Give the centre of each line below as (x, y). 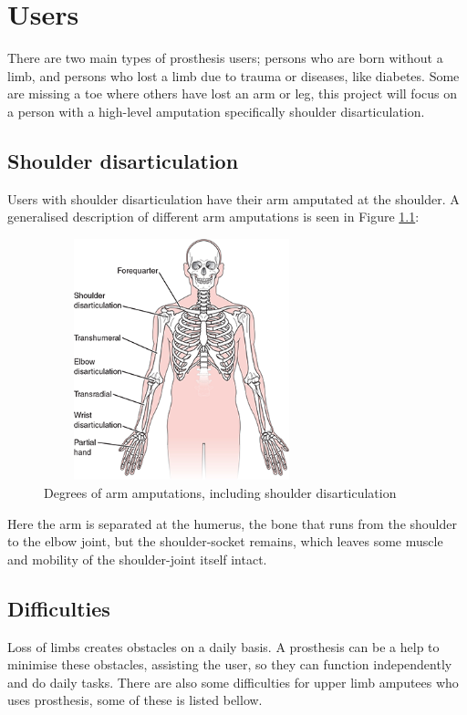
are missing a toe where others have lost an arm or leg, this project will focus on (232, 93)
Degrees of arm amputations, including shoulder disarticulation (220, 493)
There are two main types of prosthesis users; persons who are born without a (225, 58)
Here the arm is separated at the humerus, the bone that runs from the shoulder (232, 523)
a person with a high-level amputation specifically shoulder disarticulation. (216, 111)
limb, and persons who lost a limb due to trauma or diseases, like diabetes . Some (233, 75)
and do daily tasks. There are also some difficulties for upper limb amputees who (233, 682)
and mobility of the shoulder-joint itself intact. (137, 559)
